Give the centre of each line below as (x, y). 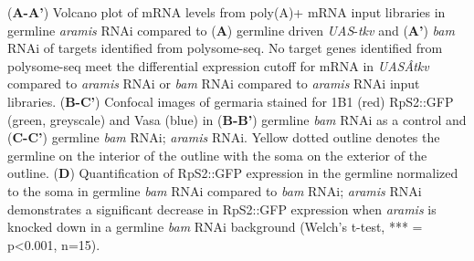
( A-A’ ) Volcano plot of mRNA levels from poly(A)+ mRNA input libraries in (226, 12)
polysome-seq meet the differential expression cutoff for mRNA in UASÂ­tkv (218, 65)
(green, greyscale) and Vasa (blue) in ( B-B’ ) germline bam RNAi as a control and (237, 119)
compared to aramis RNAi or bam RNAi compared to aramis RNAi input (214, 84)
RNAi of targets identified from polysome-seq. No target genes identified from (225, 48)
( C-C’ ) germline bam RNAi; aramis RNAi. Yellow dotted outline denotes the (224, 137)
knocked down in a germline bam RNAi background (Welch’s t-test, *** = (215, 227)
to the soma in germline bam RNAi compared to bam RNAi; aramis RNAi (215, 190)
